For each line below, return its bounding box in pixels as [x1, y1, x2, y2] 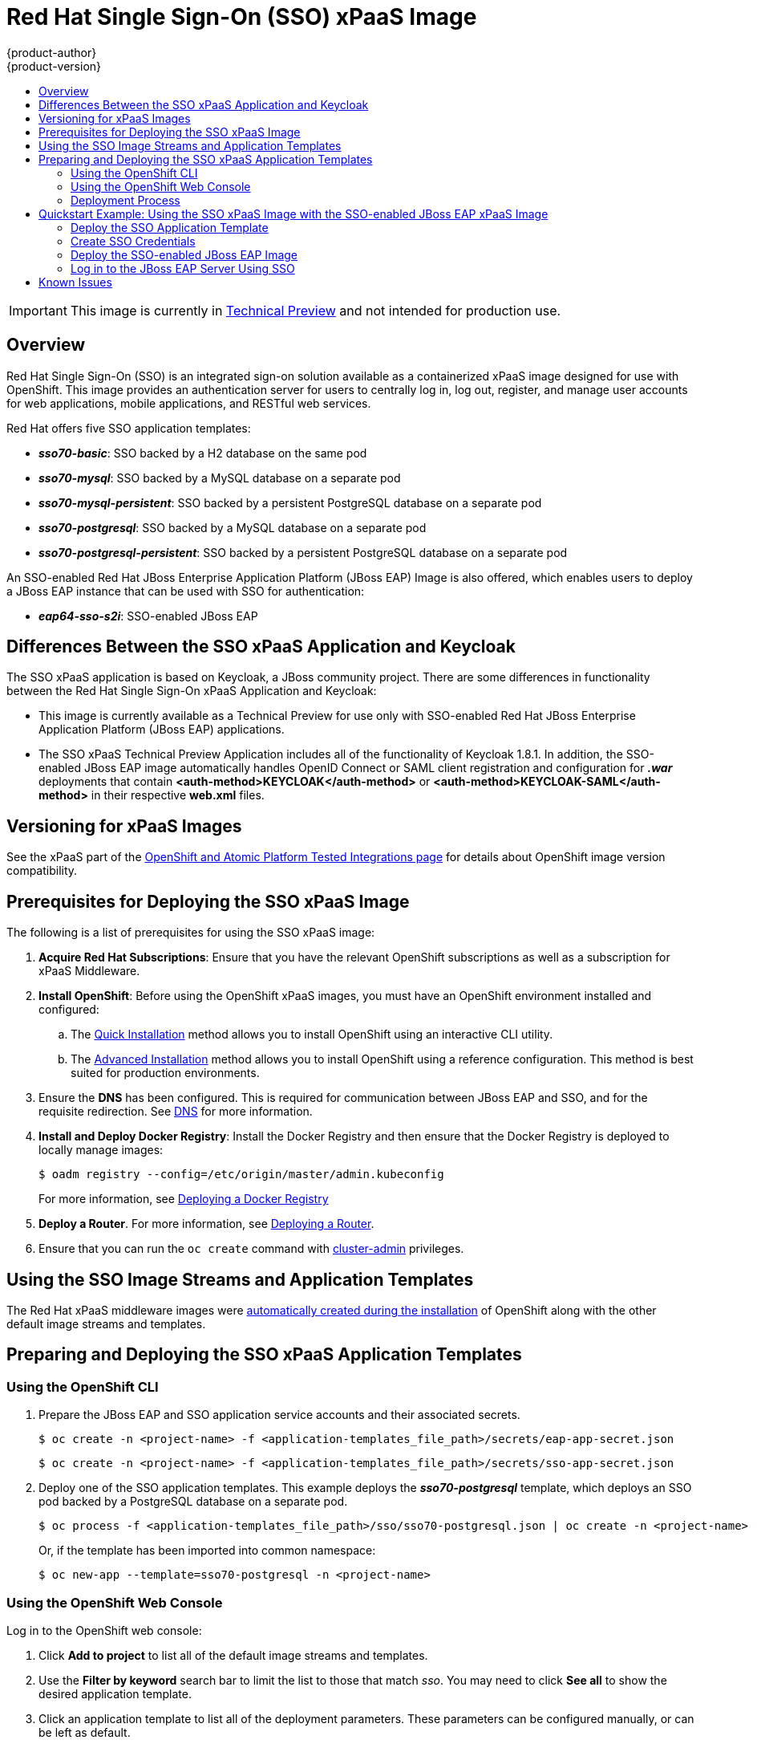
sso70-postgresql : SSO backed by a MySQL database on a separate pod [38, 520, 427, 535]
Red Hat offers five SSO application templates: [6, 421, 251, 435]
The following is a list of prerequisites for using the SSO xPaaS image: [6, 925, 375, 940]
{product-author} [6, 45, 97, 59]
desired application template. [38, 1686, 192, 1701]
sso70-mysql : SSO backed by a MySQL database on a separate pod [38, 470, 401, 485]
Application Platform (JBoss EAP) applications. [38, 722, 285, 737]
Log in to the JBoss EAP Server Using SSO [71, 261, 295, 275]
